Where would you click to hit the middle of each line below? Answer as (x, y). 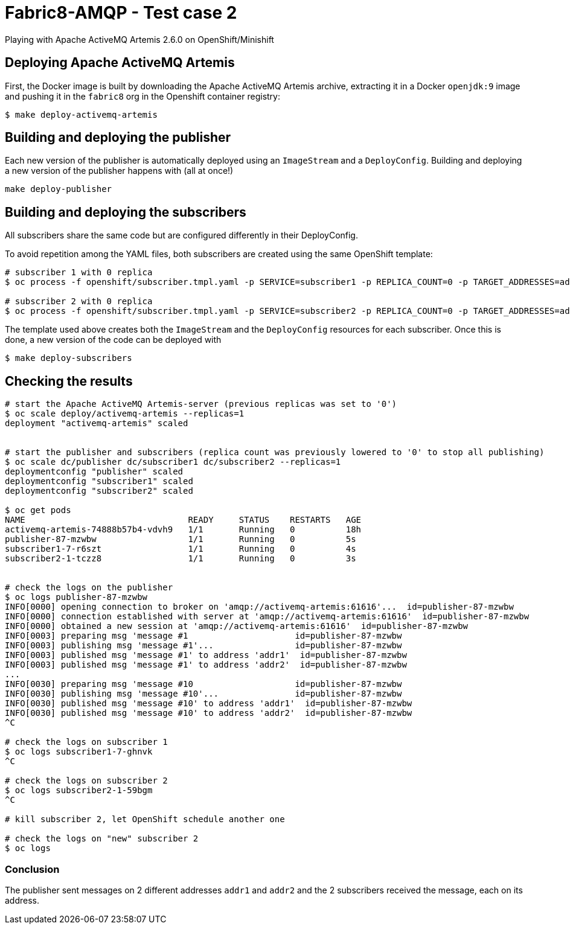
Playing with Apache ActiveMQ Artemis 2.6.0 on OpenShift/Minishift (139, 39)
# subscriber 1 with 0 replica (79, 273)
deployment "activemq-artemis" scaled (97, 423)
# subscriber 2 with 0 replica (79, 302)
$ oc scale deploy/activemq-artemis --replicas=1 (125, 414)
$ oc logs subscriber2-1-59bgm (79, 790)
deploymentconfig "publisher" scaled (94, 472)
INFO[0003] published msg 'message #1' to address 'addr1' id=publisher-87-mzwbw (206, 655)
